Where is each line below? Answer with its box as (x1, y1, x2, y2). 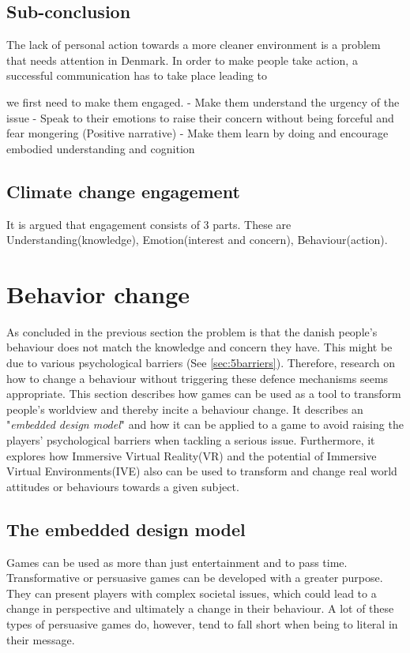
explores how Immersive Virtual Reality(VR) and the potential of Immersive (6, 447, 377, 463)
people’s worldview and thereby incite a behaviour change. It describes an (6, 400, 363, 417)
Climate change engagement (6, 178, 240, 203)
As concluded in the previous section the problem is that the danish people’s (6, 323, 378, 340)
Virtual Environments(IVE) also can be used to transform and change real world (6, 463, 397, 479)
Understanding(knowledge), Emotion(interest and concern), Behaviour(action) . (6, 231, 388, 248)
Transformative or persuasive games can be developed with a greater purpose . (6, 569, 383, 586)
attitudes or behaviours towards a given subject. (6, 478, 239, 494)
